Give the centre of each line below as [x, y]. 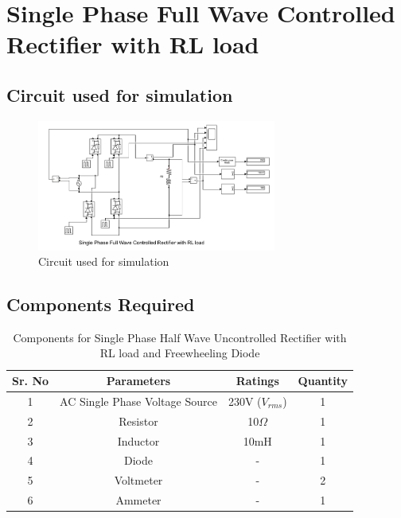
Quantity [323, 381]
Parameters [138, 381]
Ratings [257, 381]
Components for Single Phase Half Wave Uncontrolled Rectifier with [180, 337]
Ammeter [138, 500]
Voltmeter [138, 480]
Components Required [101, 304]
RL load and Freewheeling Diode [180, 353]
